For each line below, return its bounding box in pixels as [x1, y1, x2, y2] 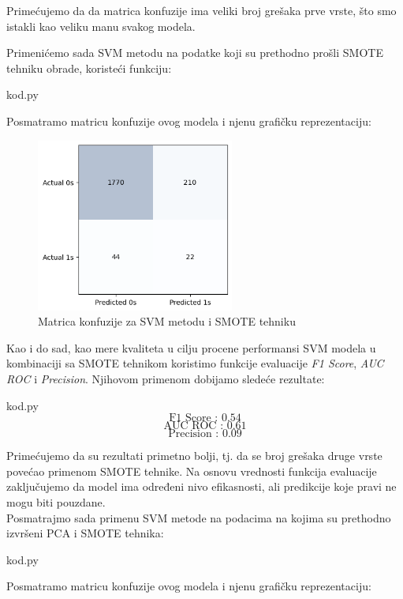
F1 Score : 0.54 [169, 413, 241, 424]
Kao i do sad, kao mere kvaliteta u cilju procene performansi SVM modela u [6, 339, 376, 356]
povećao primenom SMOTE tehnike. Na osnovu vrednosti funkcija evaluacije [6, 462, 377, 479]
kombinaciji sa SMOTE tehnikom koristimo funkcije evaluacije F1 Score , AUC [6, 355, 384, 371]
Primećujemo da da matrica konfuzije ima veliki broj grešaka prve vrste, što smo [6, 2, 397, 18]
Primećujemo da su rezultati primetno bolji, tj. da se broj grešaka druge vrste [6, 447, 382, 464]
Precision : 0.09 [168, 428, 242, 440]
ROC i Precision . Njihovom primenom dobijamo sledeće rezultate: [6, 370, 325, 386]
